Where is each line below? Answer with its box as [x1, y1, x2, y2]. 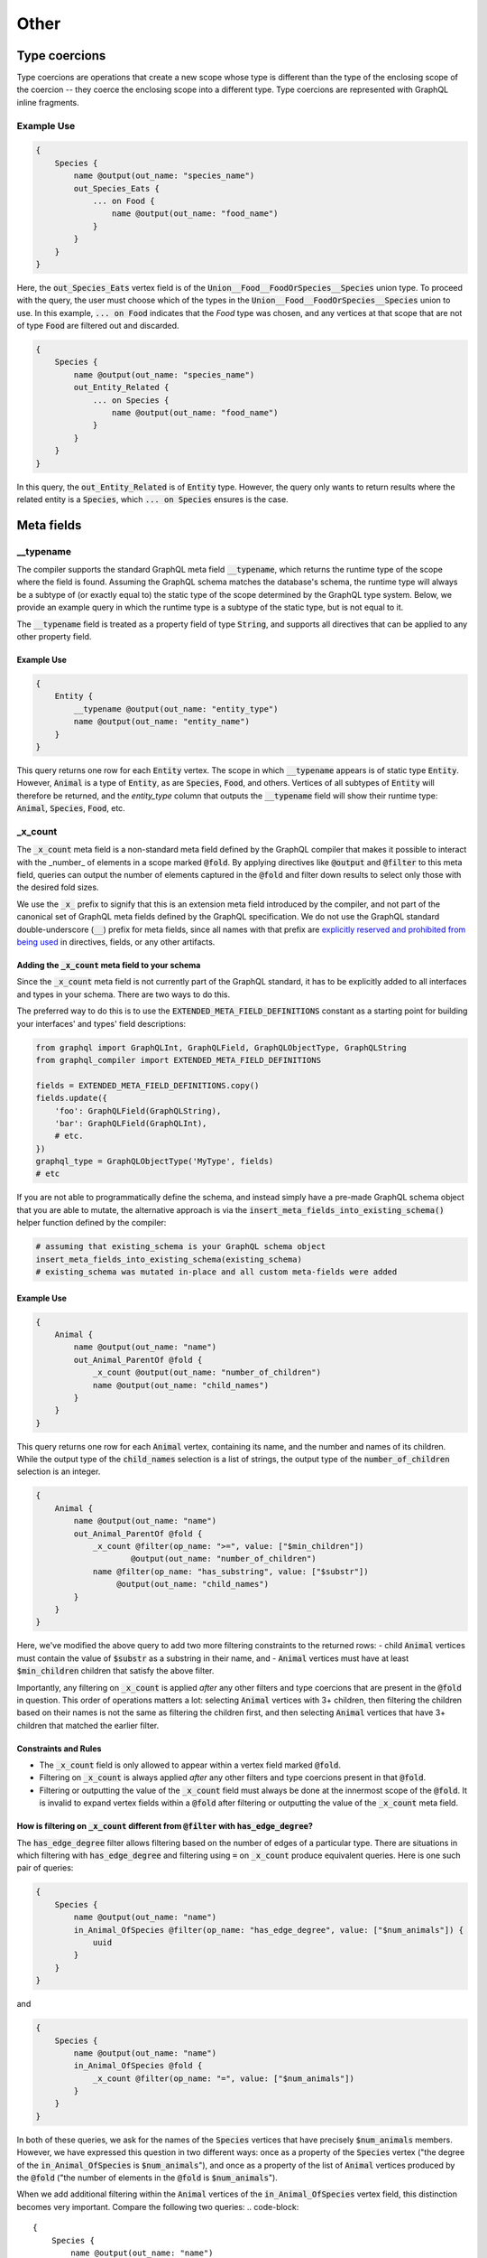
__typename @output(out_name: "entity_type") [73, 704, 279, 714]
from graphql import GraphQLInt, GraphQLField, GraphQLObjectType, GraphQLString [35, 1042, 408, 1052]
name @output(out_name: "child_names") [92, 1380, 270, 1390]
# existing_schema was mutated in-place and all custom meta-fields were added [35, 1267, 398, 1277]
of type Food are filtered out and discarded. [16, 321, 179, 331]
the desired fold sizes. [16, 882, 99, 893]
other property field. [16, 631, 92, 642]
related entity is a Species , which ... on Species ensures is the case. [16, 493, 289, 505]
